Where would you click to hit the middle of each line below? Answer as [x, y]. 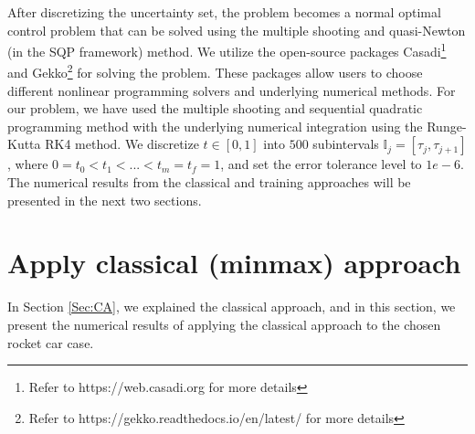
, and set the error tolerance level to [321, 164]
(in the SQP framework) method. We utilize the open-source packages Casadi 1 [227, 50]
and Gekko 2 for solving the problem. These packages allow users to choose [215, 71]
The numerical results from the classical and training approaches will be [209, 182]
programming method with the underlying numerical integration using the [215, 126]
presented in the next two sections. [105, 200]
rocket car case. [51, 342]
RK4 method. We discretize [122, 144]
